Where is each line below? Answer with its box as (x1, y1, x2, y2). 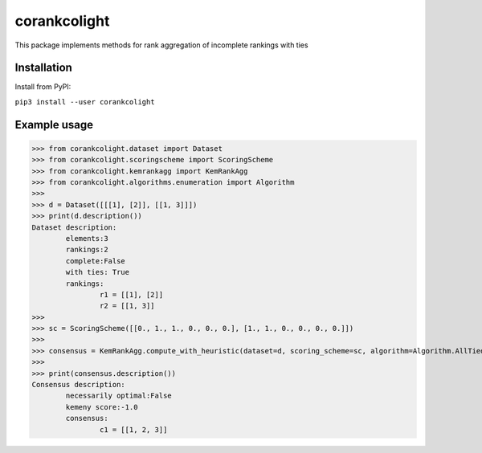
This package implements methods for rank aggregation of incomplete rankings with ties (14, 40, 308, 50)
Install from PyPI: (14, 82, 71, 92)
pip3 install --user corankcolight (14, 97, 156, 106)
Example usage (14, 117, 94, 132)
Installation (14, 61, 72, 75)
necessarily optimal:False (65, 391, 172, 401)
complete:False (65, 256, 126, 265)
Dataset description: (31, 222, 117, 232)
